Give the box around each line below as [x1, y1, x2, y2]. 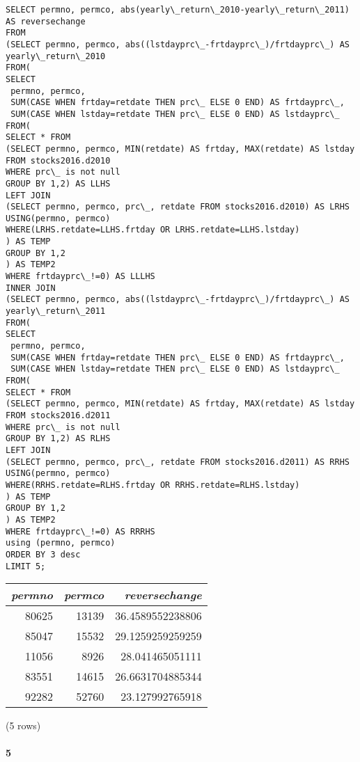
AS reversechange [6, 16, 86, 26]
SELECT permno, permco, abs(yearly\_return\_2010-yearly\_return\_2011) [6, 5, 350, 15]
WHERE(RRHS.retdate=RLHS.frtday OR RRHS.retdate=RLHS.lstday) [6, 479, 300, 490]
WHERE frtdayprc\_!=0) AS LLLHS [6, 271, 155, 282]
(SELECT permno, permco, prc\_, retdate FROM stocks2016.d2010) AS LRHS [6, 202, 350, 212]
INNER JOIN [6, 283, 56, 293]
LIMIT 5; [6, 561, 46, 571]
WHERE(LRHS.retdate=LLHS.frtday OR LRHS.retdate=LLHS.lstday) [6, 225, 300, 235]
